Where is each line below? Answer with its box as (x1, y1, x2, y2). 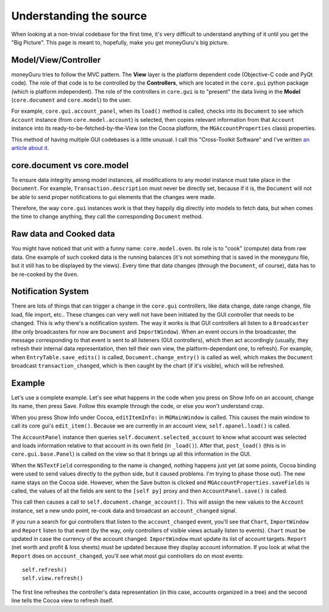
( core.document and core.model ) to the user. (11, 96, 132, 104)
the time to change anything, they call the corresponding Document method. (11, 213, 203, 220)
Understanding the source (11, 9, 147, 23)
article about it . (11, 144, 49, 152)
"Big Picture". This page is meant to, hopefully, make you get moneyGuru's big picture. (11, 38, 229, 46)
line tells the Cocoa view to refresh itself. (11, 597, 114, 604)
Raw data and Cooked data (11, 229, 115, 239)
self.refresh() (22, 566, 68, 574)
